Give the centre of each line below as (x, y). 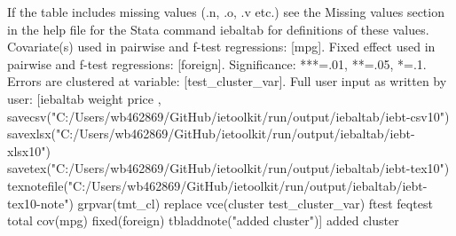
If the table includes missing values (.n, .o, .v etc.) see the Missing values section (226, 12)
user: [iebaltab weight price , (84, 98)
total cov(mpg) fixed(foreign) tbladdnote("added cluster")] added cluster (203, 220)
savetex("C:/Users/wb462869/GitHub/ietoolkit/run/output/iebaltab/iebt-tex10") (228, 168)
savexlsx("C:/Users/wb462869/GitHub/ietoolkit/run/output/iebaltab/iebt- (211, 134)
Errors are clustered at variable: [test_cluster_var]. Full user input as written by (227, 81)
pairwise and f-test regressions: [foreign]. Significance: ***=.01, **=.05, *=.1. (217, 63)
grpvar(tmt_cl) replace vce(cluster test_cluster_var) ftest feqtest (255, 203)
